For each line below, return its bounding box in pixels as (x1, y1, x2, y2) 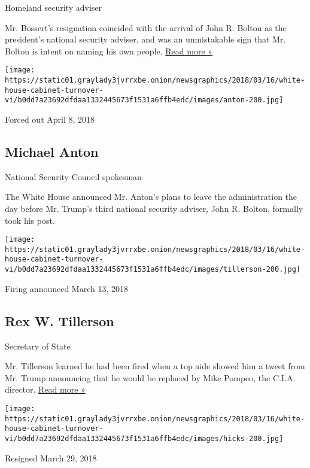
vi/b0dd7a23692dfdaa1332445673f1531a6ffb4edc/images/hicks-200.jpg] (5, 434, 284, 443)
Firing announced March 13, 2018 (5, 282, 129, 294)
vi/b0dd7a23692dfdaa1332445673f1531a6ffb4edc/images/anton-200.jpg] (5, 96, 284, 105)
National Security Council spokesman (5, 170, 142, 183)
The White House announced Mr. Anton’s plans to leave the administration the (5, 190, 297, 203)
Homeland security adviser (5, 1, 102, 13)
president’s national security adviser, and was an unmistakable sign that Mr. (5, 33, 286, 45)
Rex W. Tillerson (5, 311, 114, 330)
